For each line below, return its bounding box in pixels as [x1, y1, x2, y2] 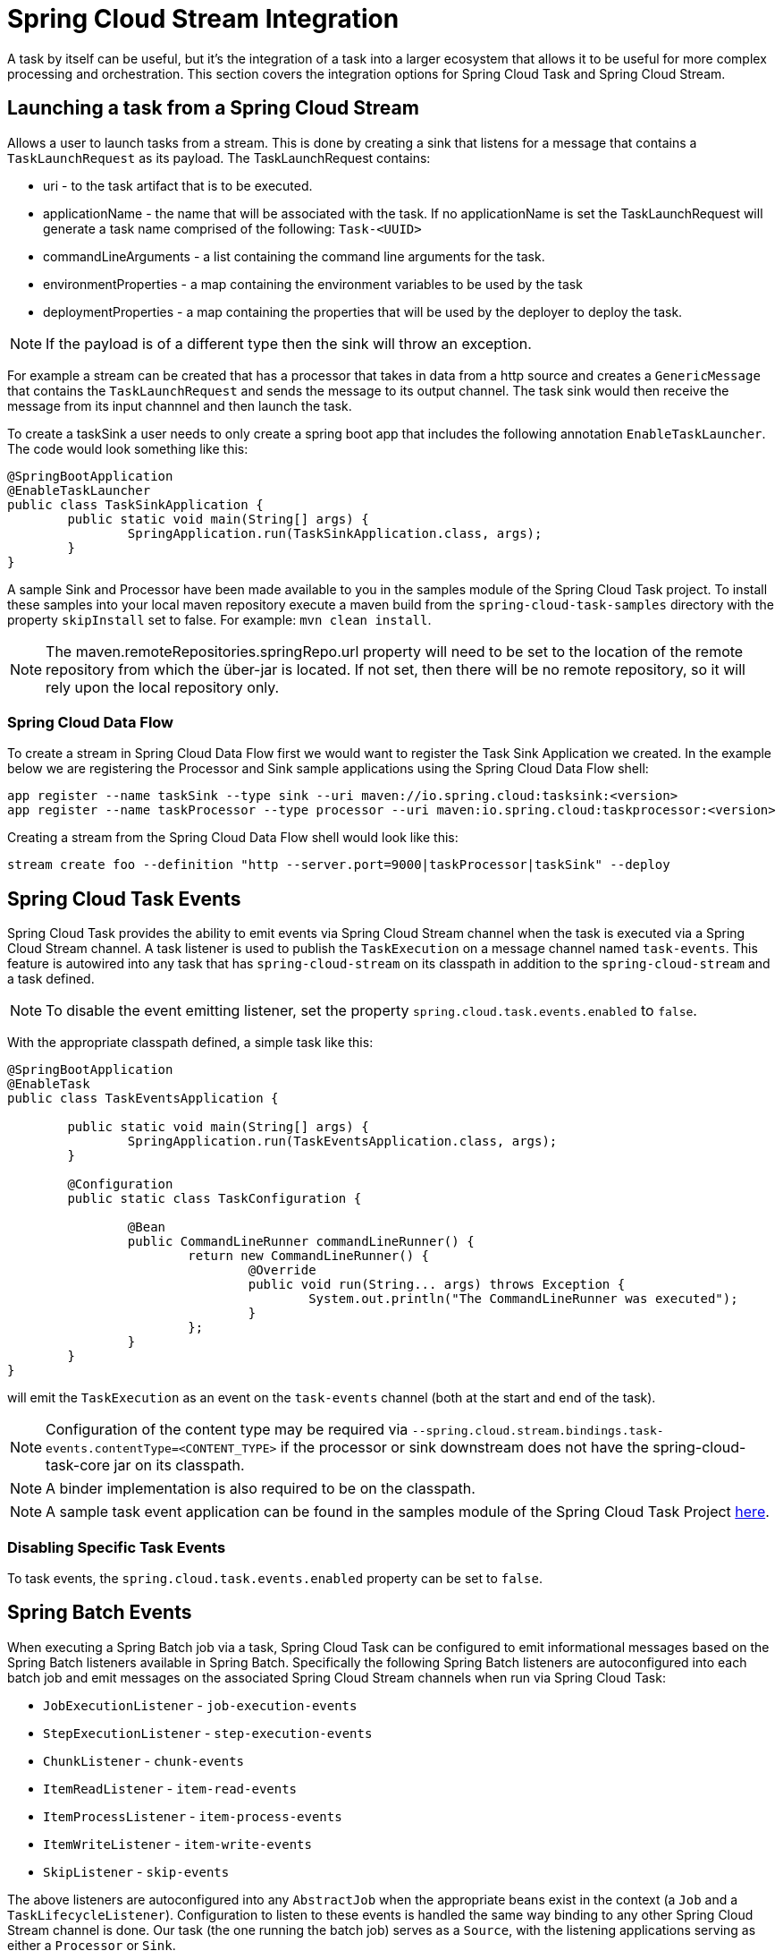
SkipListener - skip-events [43, 1863, 230, 1879]
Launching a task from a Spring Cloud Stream [7, 97, 419, 120]
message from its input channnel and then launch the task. [7, 397, 352, 413]
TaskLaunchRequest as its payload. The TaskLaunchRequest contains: [7, 149, 431, 166]
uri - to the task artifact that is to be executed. [43, 177, 313, 193]
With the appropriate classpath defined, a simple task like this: [7, 1035, 374, 1051]
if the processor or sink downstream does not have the [280, 1438, 649, 1457]
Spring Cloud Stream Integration [7, 4, 400, 34]
